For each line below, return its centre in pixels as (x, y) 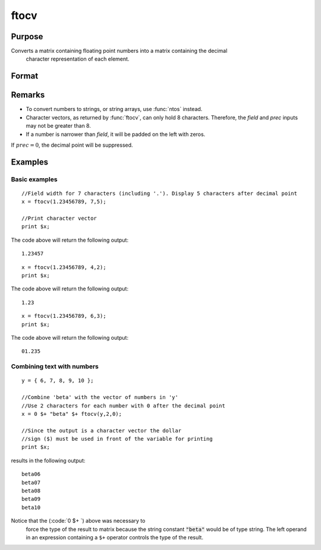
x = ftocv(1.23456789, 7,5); (64, 202)
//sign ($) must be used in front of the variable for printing (117, 439)
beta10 (31, 507)
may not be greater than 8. (59, 126)
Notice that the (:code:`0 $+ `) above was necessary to (78, 521)
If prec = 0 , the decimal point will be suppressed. (72, 145)
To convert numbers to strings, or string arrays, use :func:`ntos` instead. (114, 109)
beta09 (31, 499)
